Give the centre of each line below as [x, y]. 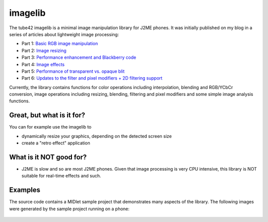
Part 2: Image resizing [44, 50]
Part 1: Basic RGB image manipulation [60, 44]
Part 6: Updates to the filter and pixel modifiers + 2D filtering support [92, 78]
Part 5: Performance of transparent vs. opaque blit [73, 71]
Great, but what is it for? [47, 115]
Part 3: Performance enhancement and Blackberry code [79, 57]
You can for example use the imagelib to [50, 127]
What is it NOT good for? [48, 157]
